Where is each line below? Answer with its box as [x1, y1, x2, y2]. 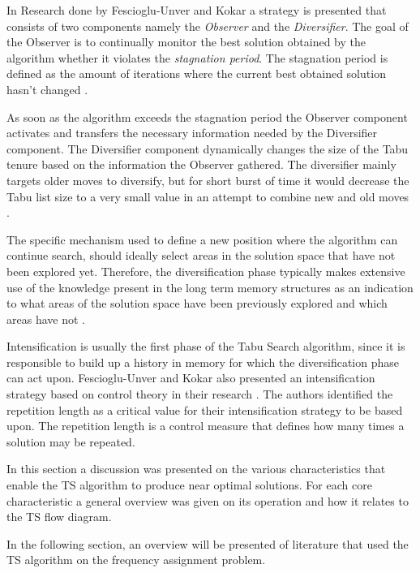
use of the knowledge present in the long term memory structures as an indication [6, 278, 414, 295]
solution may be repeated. [6, 433, 135, 450]
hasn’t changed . [6, 80, 88, 97]
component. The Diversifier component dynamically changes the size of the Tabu [6, 140, 409, 157]
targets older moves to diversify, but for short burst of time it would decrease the [6, 171, 409, 188]
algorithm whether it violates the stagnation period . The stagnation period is [6, 49, 388, 66]
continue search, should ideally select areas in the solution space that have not [6, 247, 396, 264]
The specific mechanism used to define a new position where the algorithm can [6, 230, 398, 248]
